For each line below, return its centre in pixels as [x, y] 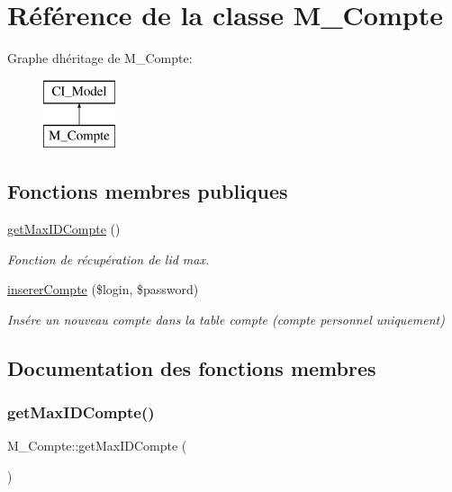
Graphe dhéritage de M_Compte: [100, 58]
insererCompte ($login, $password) [103, 289]
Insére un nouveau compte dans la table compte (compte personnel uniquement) [226, 319]
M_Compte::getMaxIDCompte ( [97, 446]
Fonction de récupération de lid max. [108, 259]
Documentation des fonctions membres [192, 367]
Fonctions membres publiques [148, 191]
